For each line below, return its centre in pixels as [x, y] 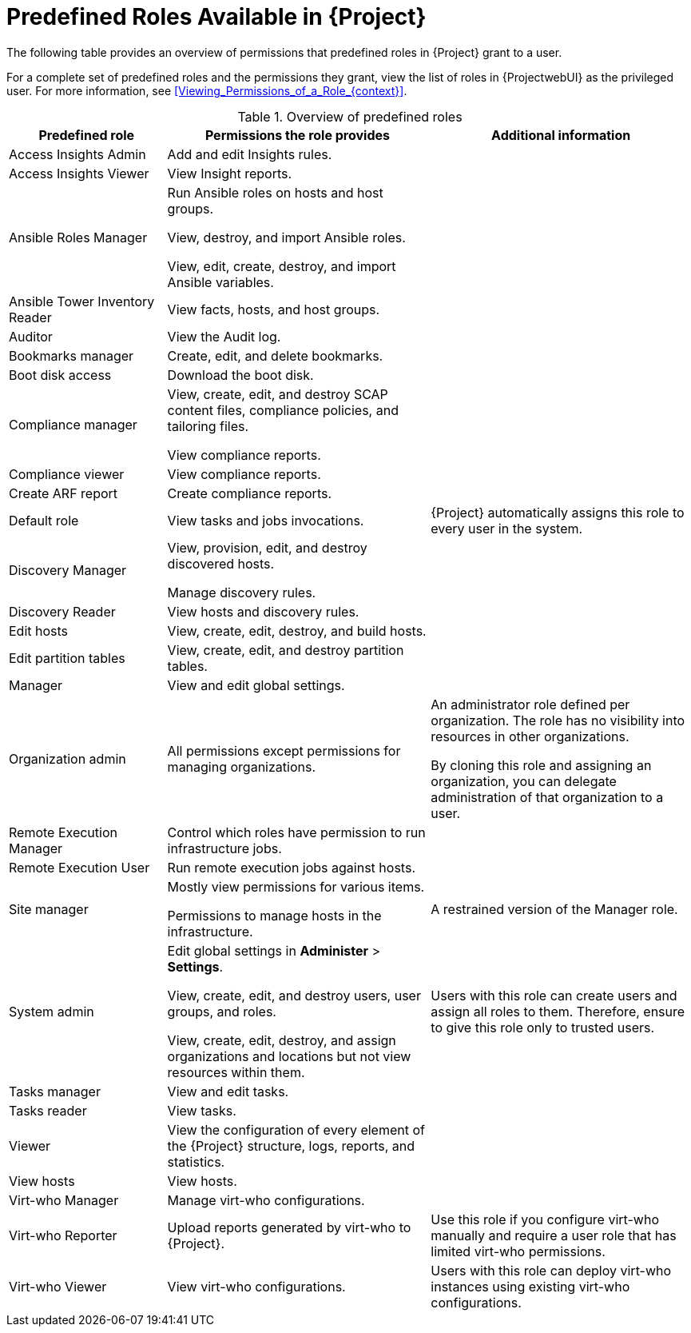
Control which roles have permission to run [296, 832]
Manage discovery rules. [242, 592]
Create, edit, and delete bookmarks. [275, 355]
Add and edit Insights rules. [250, 154]
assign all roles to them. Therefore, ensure [558, 1011]
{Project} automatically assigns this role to [558, 512]
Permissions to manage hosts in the [274, 915]
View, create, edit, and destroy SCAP [278, 394]
